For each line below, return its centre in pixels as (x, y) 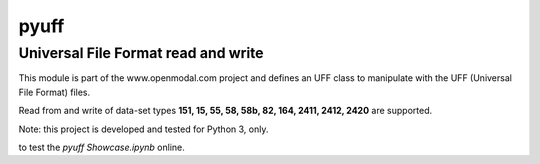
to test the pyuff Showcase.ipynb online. (101, 147)
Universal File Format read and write (141, 53)
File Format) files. (54, 92)
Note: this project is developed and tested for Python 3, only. (143, 129)
